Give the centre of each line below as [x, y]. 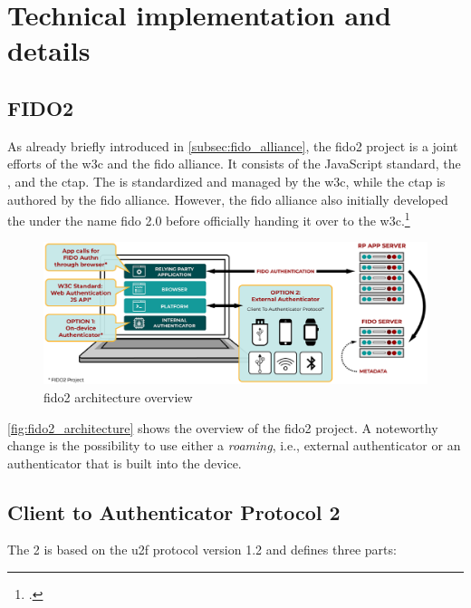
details [49, 50]
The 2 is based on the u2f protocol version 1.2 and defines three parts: [202, 550]
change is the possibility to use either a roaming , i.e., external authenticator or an [234, 445]
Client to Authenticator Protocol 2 [174, 511]
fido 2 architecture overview [118, 396]
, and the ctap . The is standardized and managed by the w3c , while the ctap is [226, 181]
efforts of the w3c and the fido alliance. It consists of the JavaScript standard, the [234, 164]
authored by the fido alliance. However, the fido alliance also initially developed [228, 199]
